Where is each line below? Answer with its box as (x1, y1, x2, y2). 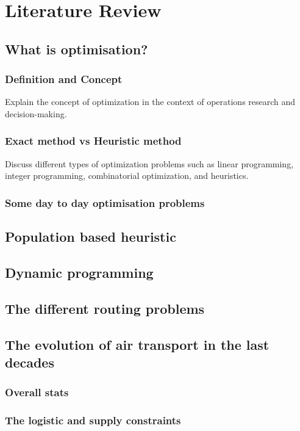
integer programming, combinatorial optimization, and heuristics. (5, 169, 249, 182)
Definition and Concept (5, 71, 123, 87)
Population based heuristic (5, 227, 176, 246)
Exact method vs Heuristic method (5, 133, 182, 148)
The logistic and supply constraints (5, 413, 181, 428)
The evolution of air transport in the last (5, 335, 270, 353)
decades (5, 352, 54, 371)
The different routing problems (5, 299, 205, 317)
